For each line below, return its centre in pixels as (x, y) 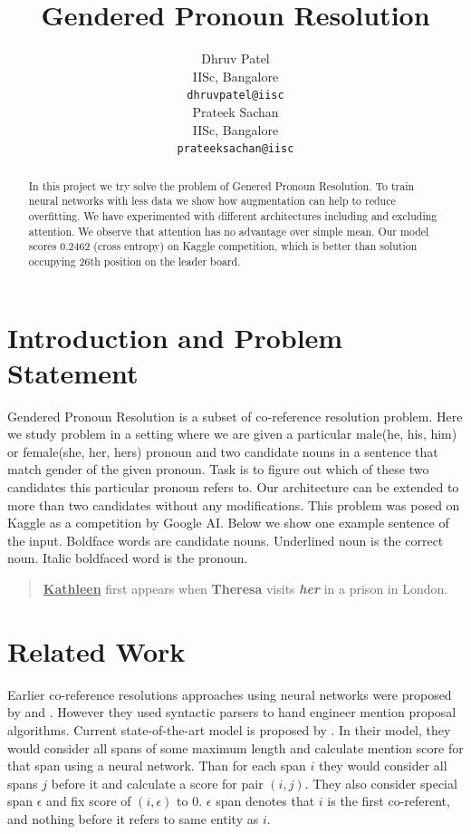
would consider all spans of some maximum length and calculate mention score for (235, 747)
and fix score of (89, 801)
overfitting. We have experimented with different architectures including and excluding (233, 215)
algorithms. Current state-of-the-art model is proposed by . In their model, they (229, 729)
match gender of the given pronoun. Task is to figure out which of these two (218, 469)
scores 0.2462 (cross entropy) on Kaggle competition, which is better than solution (223, 246)
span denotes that (265, 801)
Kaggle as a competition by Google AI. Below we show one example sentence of (228, 523)
